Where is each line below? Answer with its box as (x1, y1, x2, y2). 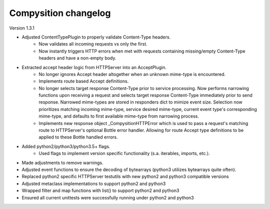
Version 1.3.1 (9, 25, 34, 31)
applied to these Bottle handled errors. (38, 134, 118, 140)
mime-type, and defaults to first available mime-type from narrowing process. (38, 113, 199, 119)
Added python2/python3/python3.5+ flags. (21, 143, 110, 149)
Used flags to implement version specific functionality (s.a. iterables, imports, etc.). (38, 150, 210, 156)
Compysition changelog (9, 7, 111, 18)
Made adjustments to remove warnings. (21, 159, 103, 165)
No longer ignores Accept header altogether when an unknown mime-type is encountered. (38, 71, 226, 77)
